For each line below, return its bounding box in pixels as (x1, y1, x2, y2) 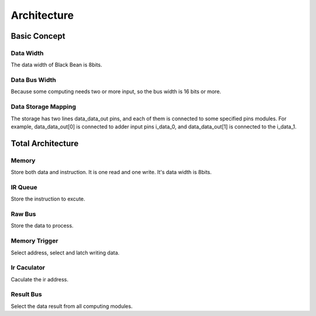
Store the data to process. (11, 222, 74, 229)
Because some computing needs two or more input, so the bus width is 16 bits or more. (11, 88, 222, 95)
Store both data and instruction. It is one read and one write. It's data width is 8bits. (11, 169, 212, 176)
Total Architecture (11, 138, 79, 148)
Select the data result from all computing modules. (11, 303, 133, 310)
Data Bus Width (11, 76, 56, 84)
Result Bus (11, 290, 42, 298)
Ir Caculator (11, 264, 45, 272)
